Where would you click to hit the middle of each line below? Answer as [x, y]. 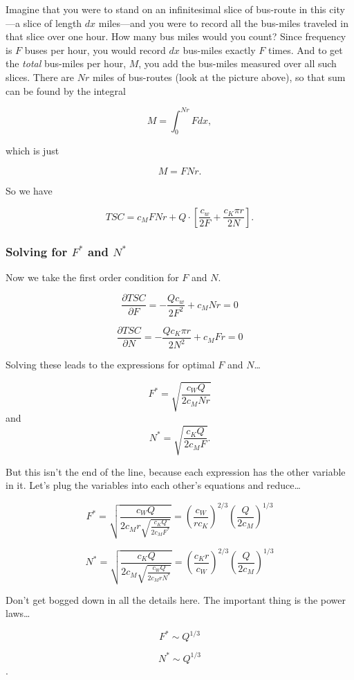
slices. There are [40, 77]
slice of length [53, 23]
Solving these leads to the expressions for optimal [110, 365]
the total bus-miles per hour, [66, 63]
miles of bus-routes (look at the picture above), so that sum [219, 77]
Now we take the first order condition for [92, 277]
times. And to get [305, 50]
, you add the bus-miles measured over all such [237, 63]
